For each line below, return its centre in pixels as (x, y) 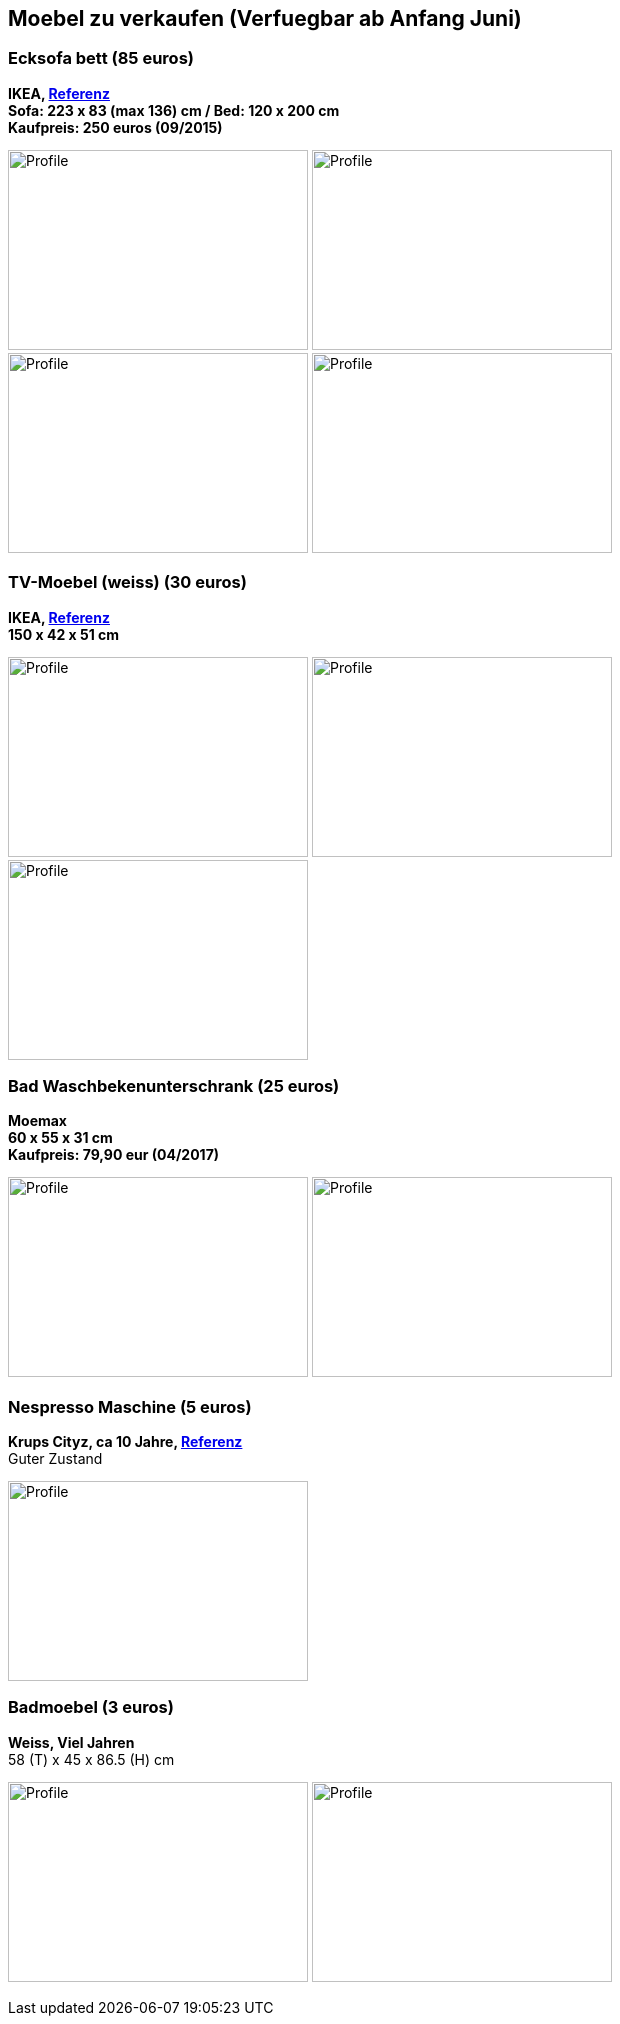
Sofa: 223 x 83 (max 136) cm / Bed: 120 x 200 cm (174, 110)
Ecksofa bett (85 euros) (101, 58)
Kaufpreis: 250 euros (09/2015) (115, 127)
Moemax (37, 1121)
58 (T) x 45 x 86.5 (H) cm (91, 1759)
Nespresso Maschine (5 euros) (130, 1406)
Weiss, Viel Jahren (71, 1742)
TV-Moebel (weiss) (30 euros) (127, 582)
